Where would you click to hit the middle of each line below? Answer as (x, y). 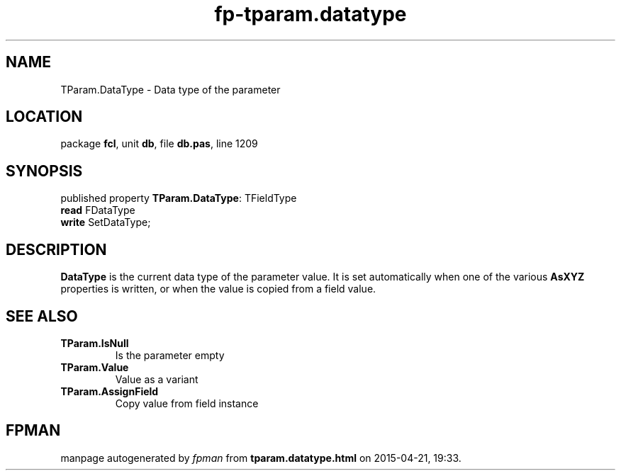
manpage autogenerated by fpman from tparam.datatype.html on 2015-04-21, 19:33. (261, 458)
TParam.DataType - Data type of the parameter (170, 89)
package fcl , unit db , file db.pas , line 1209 (159, 144)
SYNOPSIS (44, 171)
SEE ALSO (42, 316)
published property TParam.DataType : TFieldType (179, 198)
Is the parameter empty (170, 355)
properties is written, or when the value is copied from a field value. (218, 289)
